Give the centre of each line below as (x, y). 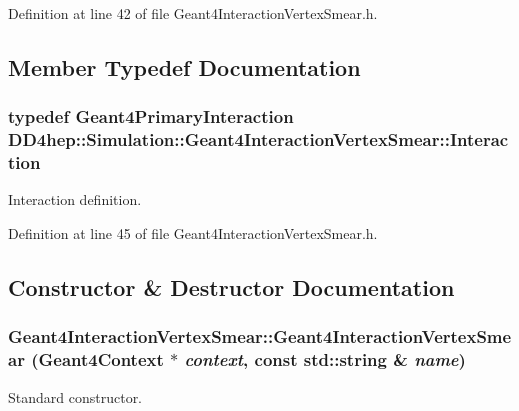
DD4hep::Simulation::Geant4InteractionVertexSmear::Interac (258, 139)
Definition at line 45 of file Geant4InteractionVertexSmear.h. (193, 233)
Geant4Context (101, 359)
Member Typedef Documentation (184, 66)
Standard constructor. (75, 396)
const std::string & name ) (360, 359)
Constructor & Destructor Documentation (231, 287)
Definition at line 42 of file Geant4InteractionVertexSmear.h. (193, 13)
